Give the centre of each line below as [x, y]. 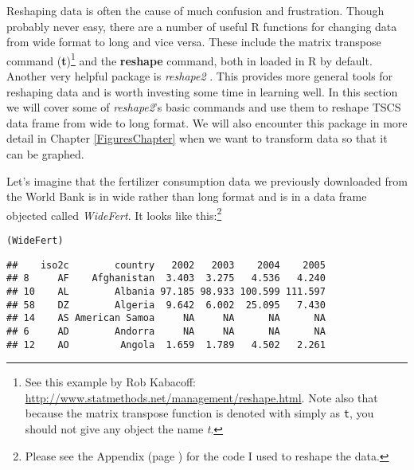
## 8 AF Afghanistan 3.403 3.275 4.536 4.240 [166, 278]
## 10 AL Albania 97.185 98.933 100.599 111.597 [166, 292]
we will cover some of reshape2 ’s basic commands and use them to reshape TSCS [204, 107]
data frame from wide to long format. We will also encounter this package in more [207, 122]
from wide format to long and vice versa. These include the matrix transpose [194, 42]
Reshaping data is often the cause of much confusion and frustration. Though [195, 10]
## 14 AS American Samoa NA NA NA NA [166, 318]
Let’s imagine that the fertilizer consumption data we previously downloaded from [207, 180]
